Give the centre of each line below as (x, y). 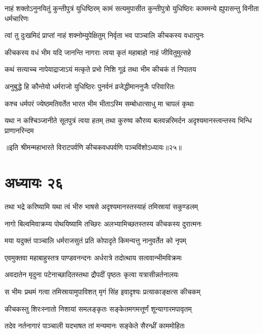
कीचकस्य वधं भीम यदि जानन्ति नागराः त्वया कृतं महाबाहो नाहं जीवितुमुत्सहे (98, 52)
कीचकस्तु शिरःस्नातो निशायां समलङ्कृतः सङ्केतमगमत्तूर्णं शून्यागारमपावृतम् (98, 308)
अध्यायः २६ (34, 182)
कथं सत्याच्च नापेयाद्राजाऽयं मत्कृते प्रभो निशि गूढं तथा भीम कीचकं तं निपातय (101, 69)
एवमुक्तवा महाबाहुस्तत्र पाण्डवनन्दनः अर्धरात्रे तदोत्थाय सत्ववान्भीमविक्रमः (93, 257)
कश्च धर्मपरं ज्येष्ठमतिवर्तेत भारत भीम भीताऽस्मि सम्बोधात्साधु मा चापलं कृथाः (100, 103)
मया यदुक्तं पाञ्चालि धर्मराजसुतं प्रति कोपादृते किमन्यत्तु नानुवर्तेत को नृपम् (95, 240)
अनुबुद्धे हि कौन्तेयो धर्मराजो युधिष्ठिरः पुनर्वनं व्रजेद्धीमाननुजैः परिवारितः (90, 86)
